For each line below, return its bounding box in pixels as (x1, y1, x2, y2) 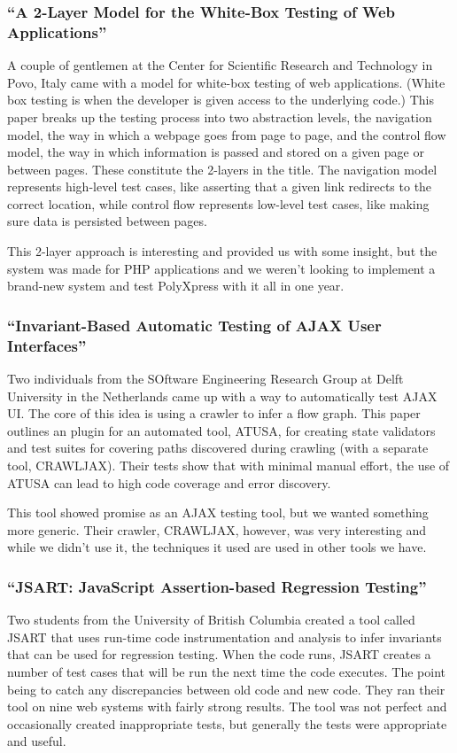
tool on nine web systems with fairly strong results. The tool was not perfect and (7, 697, 447, 716)
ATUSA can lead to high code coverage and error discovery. (7, 473, 331, 492)
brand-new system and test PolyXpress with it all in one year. (7, 276, 345, 295)
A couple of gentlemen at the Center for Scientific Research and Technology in (7, 56, 433, 74)
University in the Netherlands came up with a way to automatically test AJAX (7, 386, 438, 405)
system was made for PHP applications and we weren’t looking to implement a (7, 259, 436, 277)
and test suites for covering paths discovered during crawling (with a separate (7, 439, 429, 457)
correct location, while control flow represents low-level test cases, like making (7, 194, 430, 213)
